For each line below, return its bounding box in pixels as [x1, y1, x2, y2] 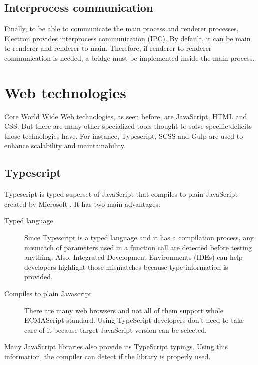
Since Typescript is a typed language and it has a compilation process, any [24, 232, 254, 243]
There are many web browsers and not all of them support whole [24, 305, 223, 315]
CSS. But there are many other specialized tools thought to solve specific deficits [4, 121, 252, 131]
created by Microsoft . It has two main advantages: [4, 198, 160, 209]
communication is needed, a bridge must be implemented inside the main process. [4, 52, 255, 63]
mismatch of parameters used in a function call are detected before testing [24, 242, 252, 252]
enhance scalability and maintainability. [4, 140, 126, 151]
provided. [24, 271, 53, 282]
